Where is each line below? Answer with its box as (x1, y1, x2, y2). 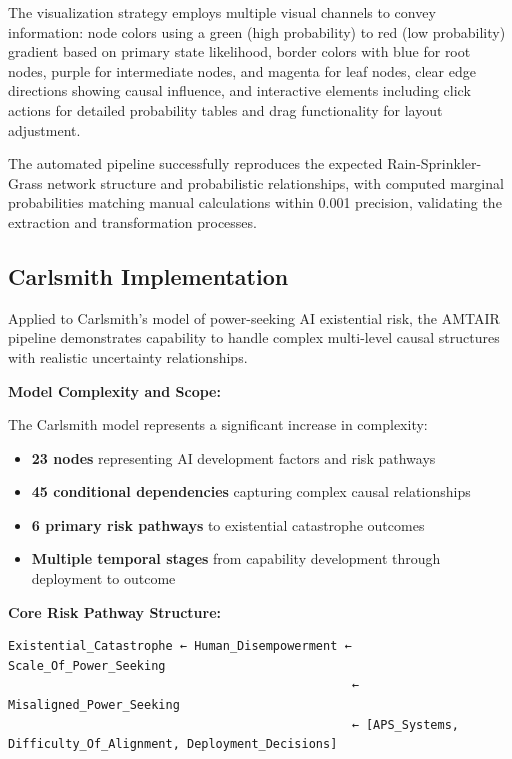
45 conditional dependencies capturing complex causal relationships (31, 481, 471, 502)
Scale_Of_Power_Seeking (8, 658, 166, 673)
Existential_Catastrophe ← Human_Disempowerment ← (8, 639, 352, 654)
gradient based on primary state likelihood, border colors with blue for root (8, 41, 471, 62)
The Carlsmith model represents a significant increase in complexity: (8, 414, 428, 435)
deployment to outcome (31, 568, 176, 589)
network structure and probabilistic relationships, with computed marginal (47, 172, 504, 193)
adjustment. (8, 119, 81, 140)
